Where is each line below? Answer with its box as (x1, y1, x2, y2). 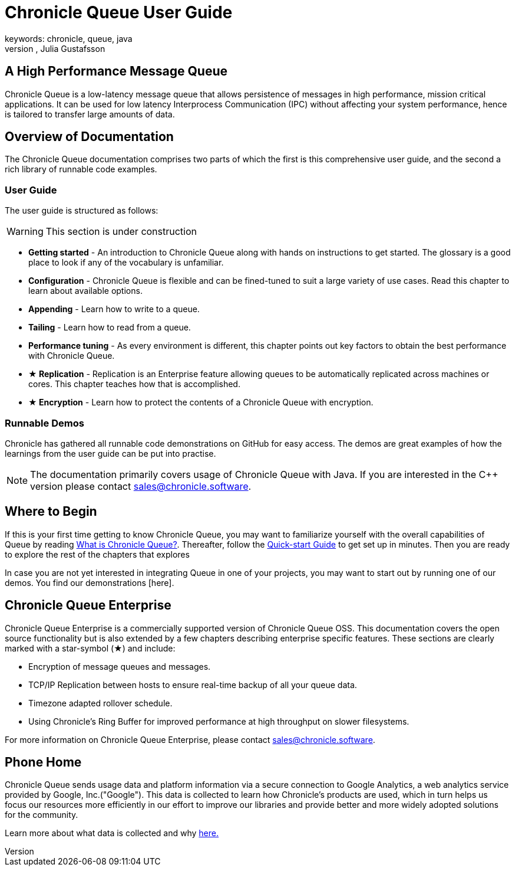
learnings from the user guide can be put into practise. (5, 448, 216, 459)
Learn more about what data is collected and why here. (5, 828, 219, 839)
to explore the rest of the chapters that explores (5, 549, 190, 559)
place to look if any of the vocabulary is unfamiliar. (28, 257, 224, 268)
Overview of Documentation (5, 129, 174, 145)
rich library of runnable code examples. (5, 164, 157, 175)
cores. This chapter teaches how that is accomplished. (28, 379, 240, 389)
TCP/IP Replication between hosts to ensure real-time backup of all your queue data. (28, 679, 357, 690)
